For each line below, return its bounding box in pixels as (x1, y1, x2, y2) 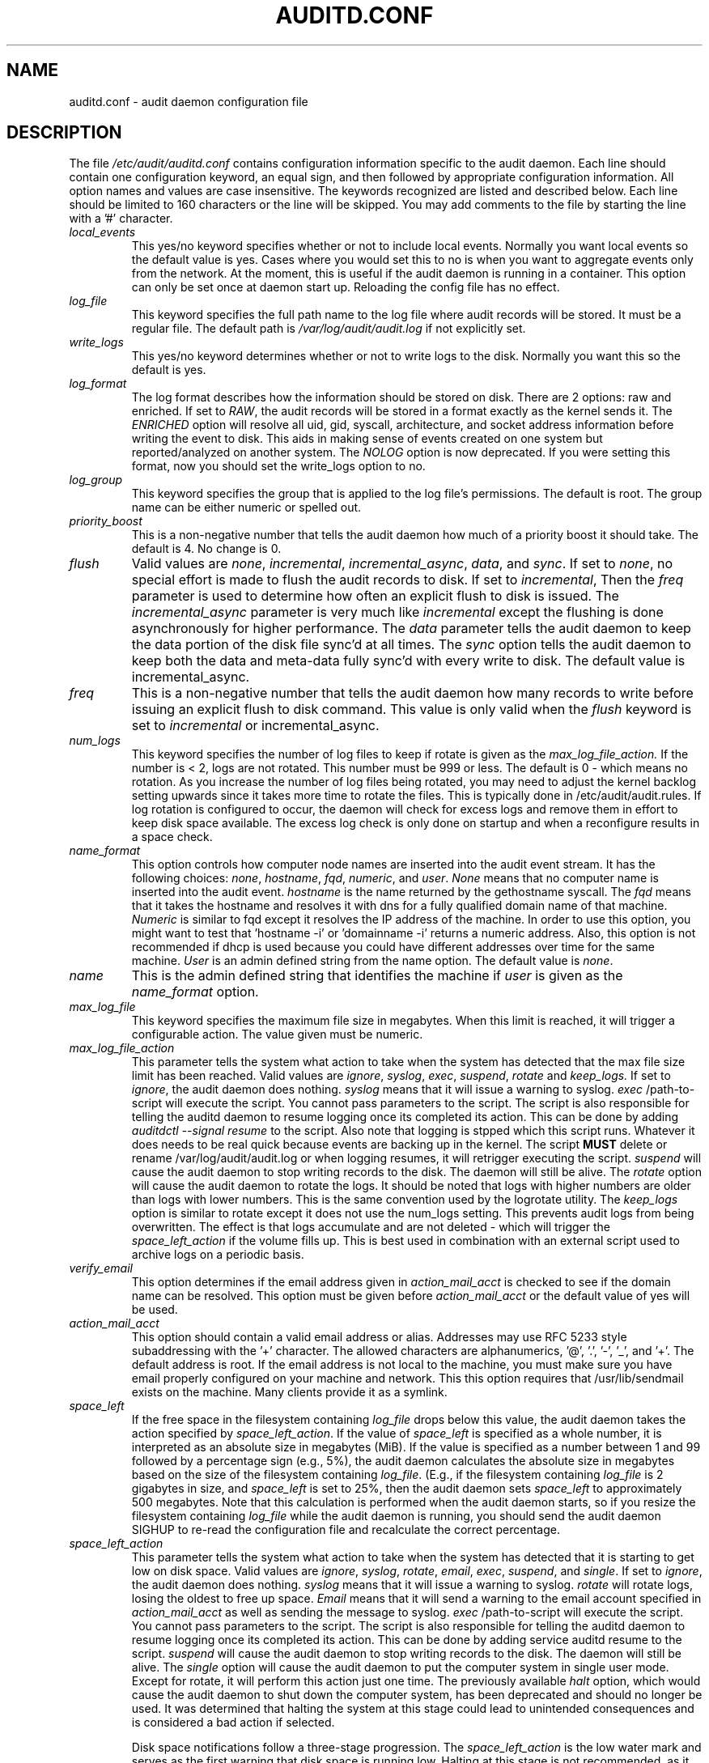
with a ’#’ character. (69, 211, 173, 226)
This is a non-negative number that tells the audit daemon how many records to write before (131, 685, 694, 702)
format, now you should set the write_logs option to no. (131, 459, 426, 474)
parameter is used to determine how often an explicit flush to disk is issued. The (131, 588, 619, 605)
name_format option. (131, 983, 259, 1000)
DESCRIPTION (6, 122, 122, 143)
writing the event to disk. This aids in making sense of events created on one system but (131, 431, 603, 446)
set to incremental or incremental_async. (131, 717, 380, 734)
